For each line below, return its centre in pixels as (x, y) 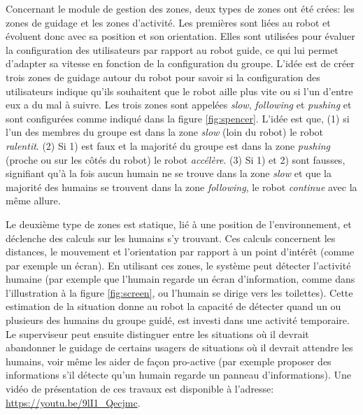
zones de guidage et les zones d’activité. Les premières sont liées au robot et (168, 22)
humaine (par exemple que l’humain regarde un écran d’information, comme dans (180, 279)
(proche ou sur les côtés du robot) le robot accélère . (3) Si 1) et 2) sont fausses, (176, 159)
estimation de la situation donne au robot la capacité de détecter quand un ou (173, 306)
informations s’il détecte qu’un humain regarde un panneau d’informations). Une (178, 375)
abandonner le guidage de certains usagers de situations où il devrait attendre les (179, 347)
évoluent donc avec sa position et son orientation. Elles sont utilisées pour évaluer (180, 36)
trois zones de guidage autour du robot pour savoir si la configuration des (163, 77)
